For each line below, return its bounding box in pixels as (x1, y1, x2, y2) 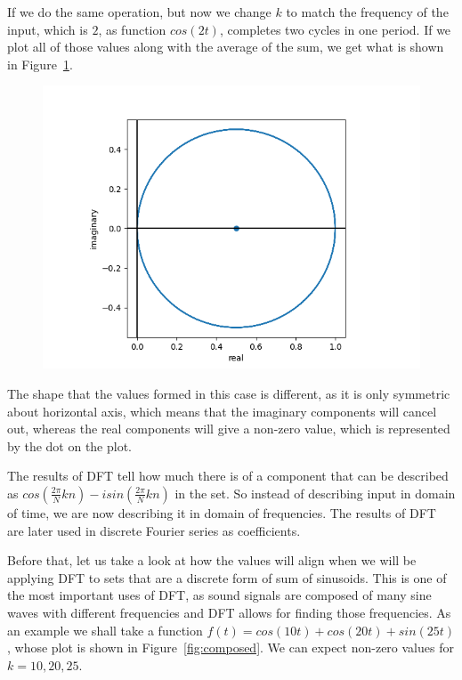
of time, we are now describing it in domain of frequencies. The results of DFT (7, 503, 436, 522)
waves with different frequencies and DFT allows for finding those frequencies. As (7, 603, 451, 621)
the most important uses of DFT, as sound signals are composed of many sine (7, 586, 432, 604)
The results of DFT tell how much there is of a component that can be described (7, 466, 449, 485)
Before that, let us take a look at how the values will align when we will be (7, 551, 417, 570)
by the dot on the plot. (7, 436, 133, 455)
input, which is (7, 20, 88, 38)
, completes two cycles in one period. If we (219, 20, 451, 38)
